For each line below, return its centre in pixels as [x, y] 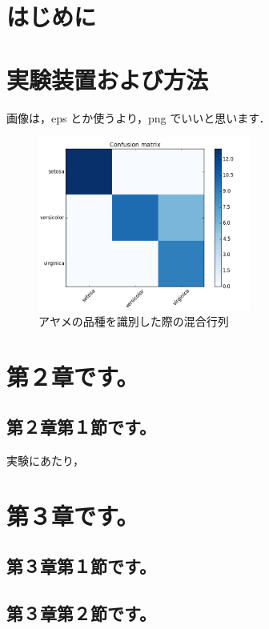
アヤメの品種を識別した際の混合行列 [134, 321]
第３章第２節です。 [81, 613]
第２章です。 [73, 376]
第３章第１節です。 [81, 566]
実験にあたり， [46, 461]
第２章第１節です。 [81, 427]
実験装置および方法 [108, 79]
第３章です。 [73, 515]
